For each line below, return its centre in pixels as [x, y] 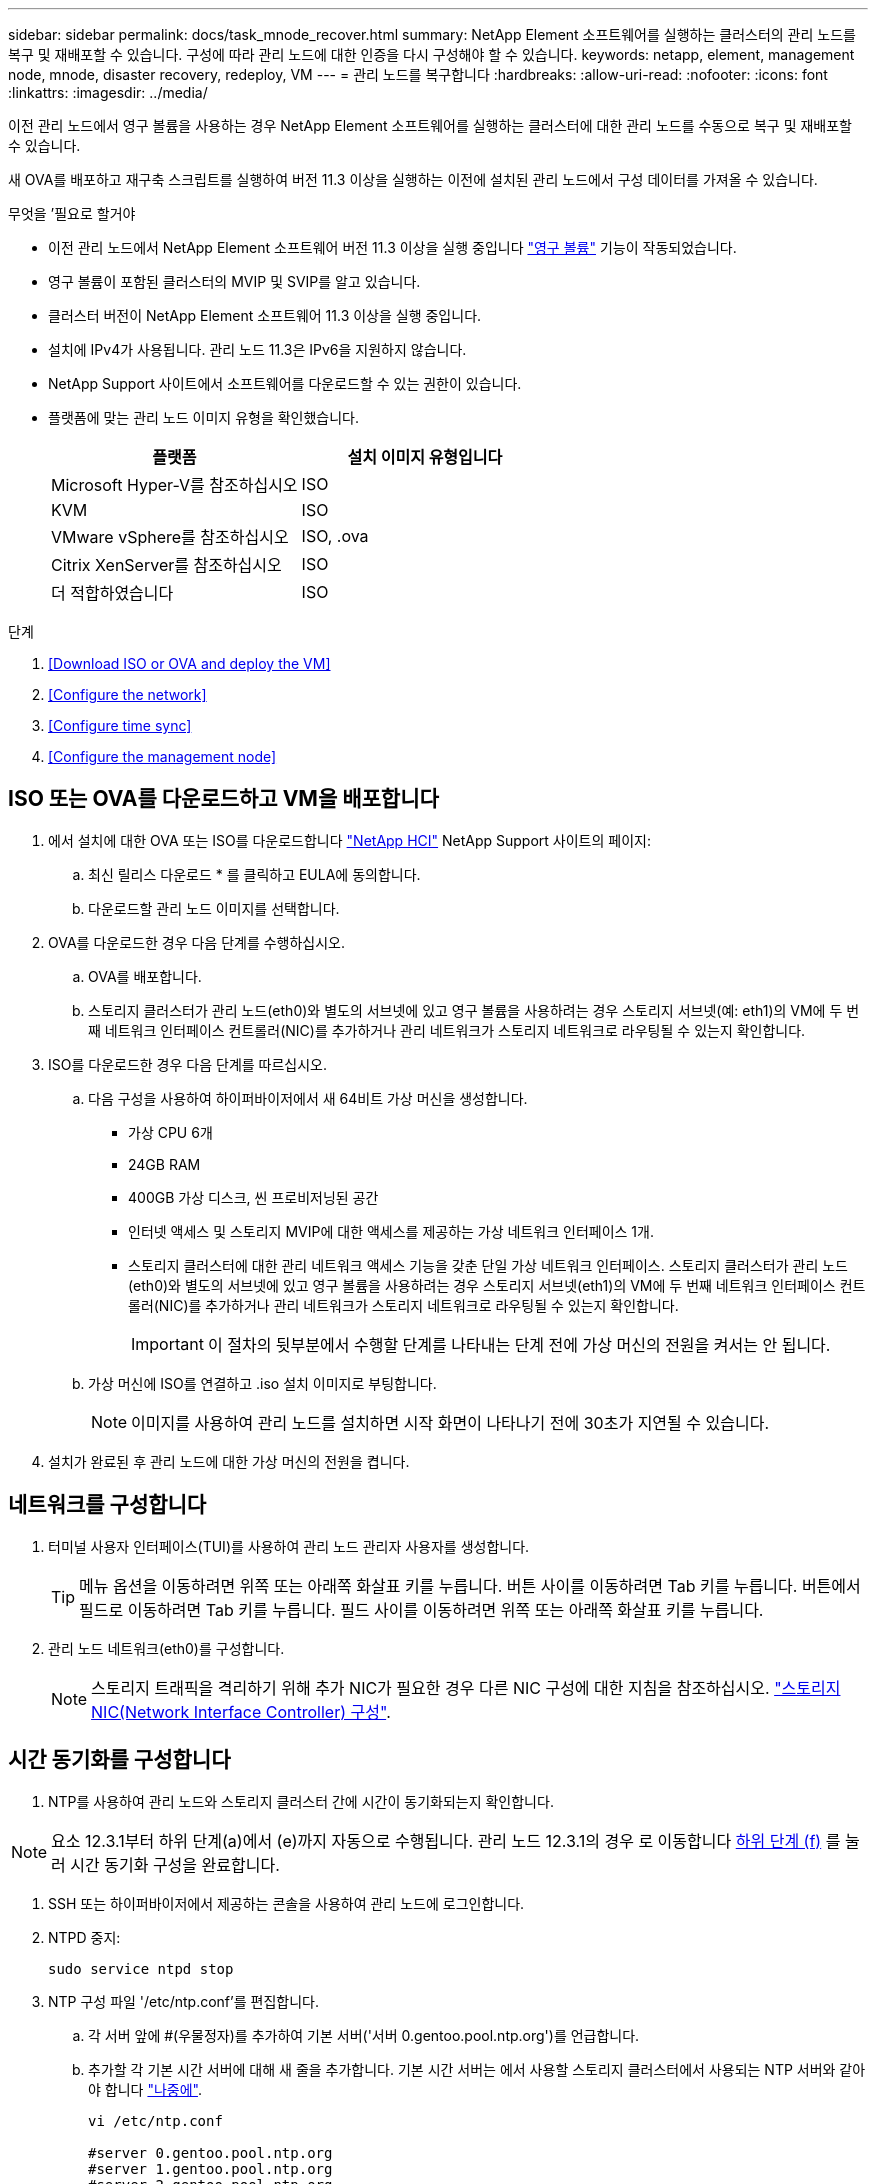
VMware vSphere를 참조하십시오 [170, 537]
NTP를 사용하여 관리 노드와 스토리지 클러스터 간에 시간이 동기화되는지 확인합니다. [301, 1801]
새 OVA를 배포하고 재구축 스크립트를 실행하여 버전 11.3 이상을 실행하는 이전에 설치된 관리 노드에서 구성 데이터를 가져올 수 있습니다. [413, 179]
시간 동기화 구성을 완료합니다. [175, 1864]
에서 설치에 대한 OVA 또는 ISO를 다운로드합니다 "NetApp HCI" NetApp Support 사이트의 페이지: [349, 840]
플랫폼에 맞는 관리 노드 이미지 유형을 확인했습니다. [204, 417]
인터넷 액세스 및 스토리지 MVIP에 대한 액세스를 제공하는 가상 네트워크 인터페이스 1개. [391, 1231]
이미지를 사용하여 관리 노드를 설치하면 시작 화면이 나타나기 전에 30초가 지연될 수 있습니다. [450, 1422]
